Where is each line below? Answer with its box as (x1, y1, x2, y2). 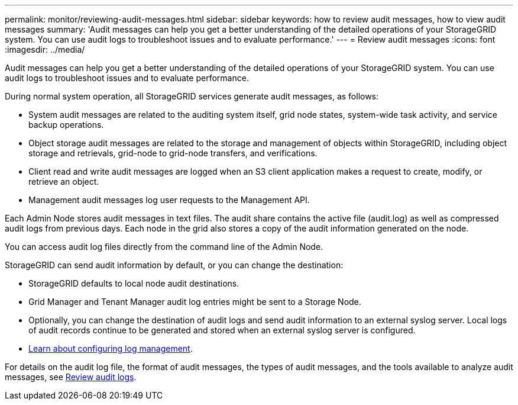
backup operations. (28, 120, 104, 130)
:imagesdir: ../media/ (5, 44, 85, 54)
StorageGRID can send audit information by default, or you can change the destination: (5, 260, 344, 270)
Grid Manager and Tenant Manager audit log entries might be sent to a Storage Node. (28, 297, 361, 307)
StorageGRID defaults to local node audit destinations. (28, 278, 239, 288)
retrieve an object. (28, 176, 99, 187)
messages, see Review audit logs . (5, 372, 137, 382)
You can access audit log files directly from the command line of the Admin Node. (5, 242, 323, 252)
